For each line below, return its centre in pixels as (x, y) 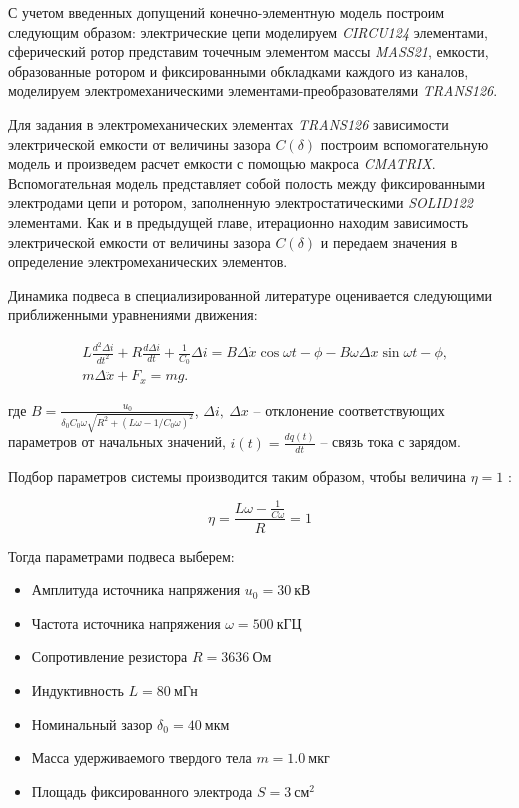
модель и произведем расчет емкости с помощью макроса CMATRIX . (222, 163)
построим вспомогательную (404, 143)
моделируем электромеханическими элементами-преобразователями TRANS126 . (253, 90)
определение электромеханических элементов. (148, 261)
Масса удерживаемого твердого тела (141, 757)
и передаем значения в (389, 241)
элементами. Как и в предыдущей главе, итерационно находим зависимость (238, 221)
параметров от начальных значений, (117, 441)
